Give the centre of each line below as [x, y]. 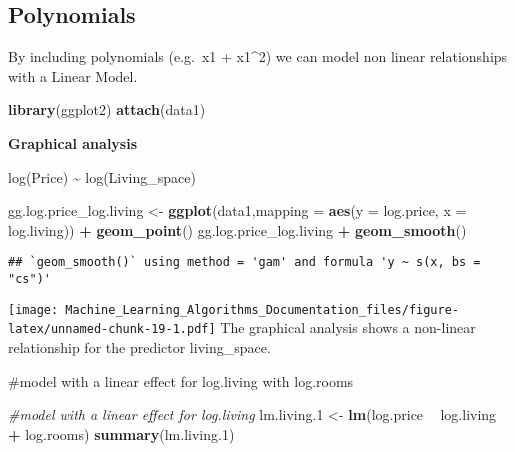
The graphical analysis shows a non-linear [348, 327]
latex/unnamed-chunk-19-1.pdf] [112, 329]
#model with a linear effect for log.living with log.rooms [181, 380]
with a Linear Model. [73, 75]
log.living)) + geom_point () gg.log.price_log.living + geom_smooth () [237, 229]
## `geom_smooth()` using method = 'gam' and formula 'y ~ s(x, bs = [244, 262]
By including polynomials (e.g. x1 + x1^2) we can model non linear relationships [258, 56]
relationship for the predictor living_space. [139, 346]
